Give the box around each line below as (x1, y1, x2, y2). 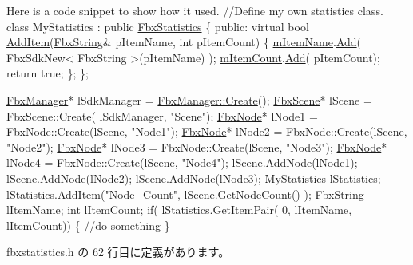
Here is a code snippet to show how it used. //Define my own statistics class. (6, 2, 383, 18)
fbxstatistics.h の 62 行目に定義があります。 (6, 243, 230, 260)
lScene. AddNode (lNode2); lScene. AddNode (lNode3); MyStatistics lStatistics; (6, 169, 381, 186)
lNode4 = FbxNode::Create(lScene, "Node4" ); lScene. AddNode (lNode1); (6, 154, 358, 171)
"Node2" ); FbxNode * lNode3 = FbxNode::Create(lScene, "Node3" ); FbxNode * (6, 138, 387, 155)
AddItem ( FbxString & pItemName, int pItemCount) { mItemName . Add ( (6, 34, 362, 50)
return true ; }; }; (6, 65, 89, 81)
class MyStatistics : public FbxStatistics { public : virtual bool (6, 18, 309, 34)
